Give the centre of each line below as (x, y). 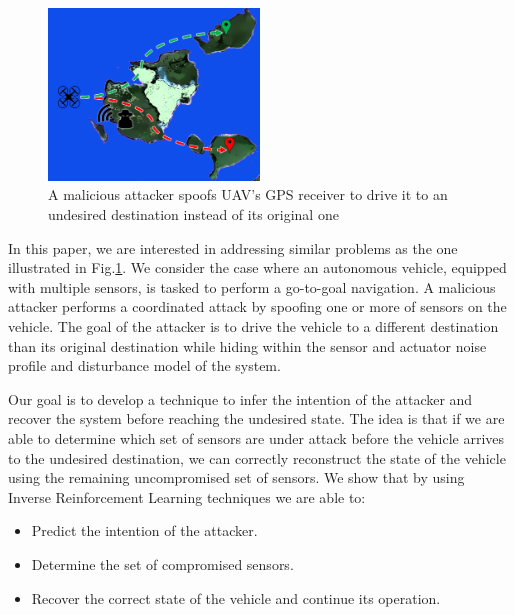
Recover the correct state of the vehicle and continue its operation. (236, 597)
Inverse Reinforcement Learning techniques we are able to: (187, 496)
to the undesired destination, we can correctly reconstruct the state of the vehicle (257, 457)
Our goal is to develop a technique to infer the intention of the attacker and (240, 398)
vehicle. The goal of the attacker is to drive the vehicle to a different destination (253, 326)
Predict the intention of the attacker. (144, 530)
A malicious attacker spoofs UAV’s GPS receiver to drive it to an (248, 194)
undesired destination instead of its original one (193, 214)
